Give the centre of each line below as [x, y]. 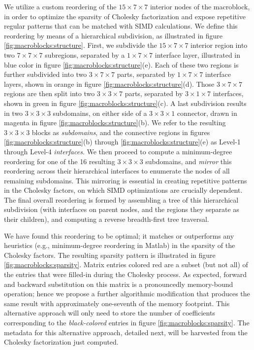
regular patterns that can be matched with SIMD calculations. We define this [121, 26]
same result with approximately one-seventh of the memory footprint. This [117, 303]
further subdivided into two [46, 74]
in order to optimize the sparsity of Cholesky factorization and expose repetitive [125, 16]
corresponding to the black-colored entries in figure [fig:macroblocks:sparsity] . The [127, 322]
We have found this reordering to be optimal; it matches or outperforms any [119, 235]
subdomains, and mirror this [189, 161]
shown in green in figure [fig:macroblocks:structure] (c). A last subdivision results [125, 103]
